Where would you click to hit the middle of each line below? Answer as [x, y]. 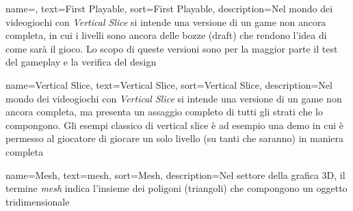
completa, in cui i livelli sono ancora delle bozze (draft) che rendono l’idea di [166, 35]
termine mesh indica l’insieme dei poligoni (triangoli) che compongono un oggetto [176, 188]
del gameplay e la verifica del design [81, 62]
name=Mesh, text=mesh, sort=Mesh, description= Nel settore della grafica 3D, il [175, 174]
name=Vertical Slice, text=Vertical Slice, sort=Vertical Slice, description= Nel [169, 84]
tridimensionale [38, 201]
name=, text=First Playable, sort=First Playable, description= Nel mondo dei [169, 8]
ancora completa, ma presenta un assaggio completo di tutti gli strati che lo [164, 112]
